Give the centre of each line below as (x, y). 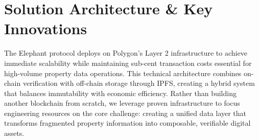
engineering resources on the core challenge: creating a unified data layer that (125, 113)
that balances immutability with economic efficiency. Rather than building (120, 93)
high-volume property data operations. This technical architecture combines (123, 73)
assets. (14, 133)
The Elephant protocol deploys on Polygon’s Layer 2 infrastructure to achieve (126, 53)
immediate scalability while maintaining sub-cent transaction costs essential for (128, 63)
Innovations (46, 28)
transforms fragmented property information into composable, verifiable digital (127, 123)
